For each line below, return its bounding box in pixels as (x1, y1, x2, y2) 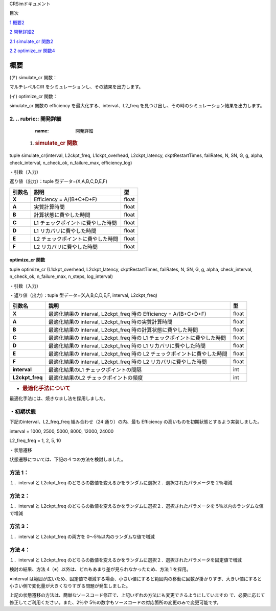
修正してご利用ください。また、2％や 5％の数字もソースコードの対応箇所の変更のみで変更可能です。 (9, 599, 222, 605)
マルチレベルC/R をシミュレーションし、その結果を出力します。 (9, 84, 144, 90)
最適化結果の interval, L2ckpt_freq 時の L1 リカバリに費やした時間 (48, 342, 206, 349)
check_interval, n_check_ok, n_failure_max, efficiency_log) (9, 159, 132, 166)
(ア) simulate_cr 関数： (9, 74, 57, 80)
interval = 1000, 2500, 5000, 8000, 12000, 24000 (9, 428, 114, 434)
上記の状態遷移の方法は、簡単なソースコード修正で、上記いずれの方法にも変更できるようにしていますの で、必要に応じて (9, 592, 265, 598)
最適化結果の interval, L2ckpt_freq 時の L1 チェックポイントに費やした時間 (48, 335, 226, 342)
